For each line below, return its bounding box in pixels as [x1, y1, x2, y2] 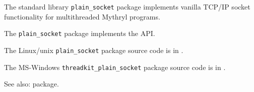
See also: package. [4, 78, 59, 89]
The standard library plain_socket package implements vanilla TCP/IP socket [4, 1, 250, 11]
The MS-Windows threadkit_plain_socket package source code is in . [4, 61, 226, 72]
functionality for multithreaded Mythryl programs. [4, 11, 160, 21]
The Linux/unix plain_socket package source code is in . [4, 44, 183, 55]
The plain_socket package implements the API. [4, 28, 155, 38]
